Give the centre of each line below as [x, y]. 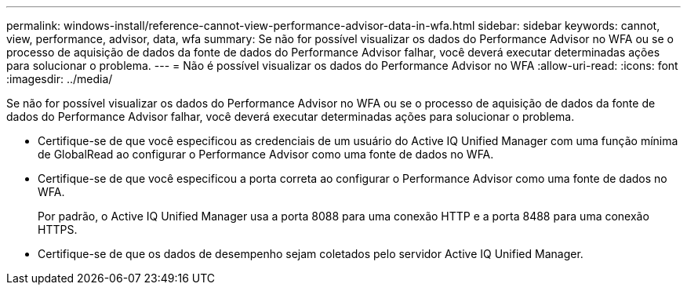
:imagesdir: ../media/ [60, 79]
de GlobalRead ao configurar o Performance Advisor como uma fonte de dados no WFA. [266, 154]
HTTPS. [58, 229]
